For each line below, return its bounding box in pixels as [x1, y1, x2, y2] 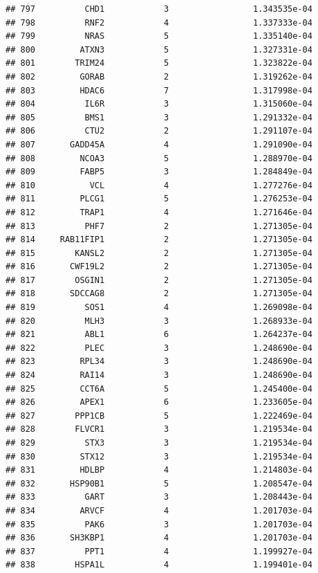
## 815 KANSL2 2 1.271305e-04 [6, 248, 312, 258]
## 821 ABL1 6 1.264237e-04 [6, 329, 312, 340]
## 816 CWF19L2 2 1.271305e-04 [6, 262, 312, 272]
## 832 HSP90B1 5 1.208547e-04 [6, 478, 312, 489]
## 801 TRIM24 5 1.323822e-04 [6, 58, 312, 69]
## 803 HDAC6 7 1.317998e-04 [6, 85, 312, 95]
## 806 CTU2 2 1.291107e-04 [6, 126, 312, 136]
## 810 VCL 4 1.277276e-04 [6, 180, 312, 190]
